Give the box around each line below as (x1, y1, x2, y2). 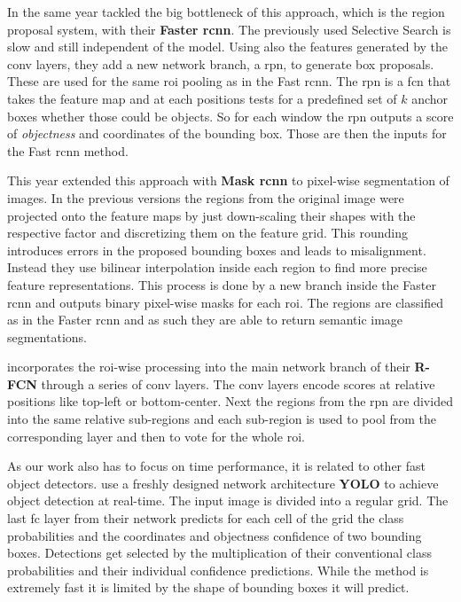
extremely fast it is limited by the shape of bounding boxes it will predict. (7, 578, 410, 597)
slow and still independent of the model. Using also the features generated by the (7, 37, 449, 56)
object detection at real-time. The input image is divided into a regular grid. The (7, 491, 449, 510)
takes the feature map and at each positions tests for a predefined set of (7, 89, 397, 107)
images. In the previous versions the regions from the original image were (7, 188, 404, 207)
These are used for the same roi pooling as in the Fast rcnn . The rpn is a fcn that (7, 72, 451, 90)
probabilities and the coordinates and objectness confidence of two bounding (7, 526, 422, 544)
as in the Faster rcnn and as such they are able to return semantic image (7, 310, 403, 329)
